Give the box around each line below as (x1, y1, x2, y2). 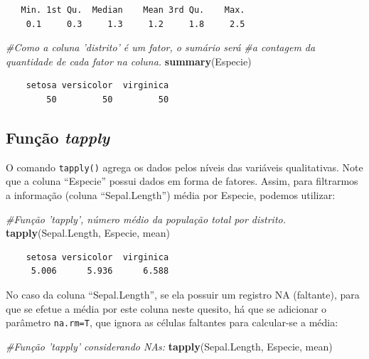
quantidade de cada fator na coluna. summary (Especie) (6, 53, 252, 68)
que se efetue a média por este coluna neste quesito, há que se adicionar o (6, 301, 327, 316)
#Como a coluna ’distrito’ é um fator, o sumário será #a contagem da (6, 40, 316, 55)
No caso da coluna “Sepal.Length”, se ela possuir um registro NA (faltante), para (6, 286, 360, 301)
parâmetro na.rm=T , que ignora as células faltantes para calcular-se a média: (6, 315, 338, 330)
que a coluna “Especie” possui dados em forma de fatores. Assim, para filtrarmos (6, 173, 358, 188)
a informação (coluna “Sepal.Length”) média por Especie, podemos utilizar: (6, 188, 336, 203)
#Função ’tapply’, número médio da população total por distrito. (6, 211, 287, 226)
